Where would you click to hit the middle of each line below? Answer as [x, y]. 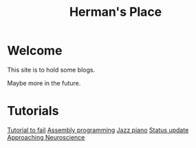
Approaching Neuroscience [46, 137]
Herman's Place [116, 12]
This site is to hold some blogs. [51, 70]
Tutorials [33, 111]
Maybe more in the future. [44, 83]
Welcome [35, 51]
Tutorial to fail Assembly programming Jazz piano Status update [98, 130]
